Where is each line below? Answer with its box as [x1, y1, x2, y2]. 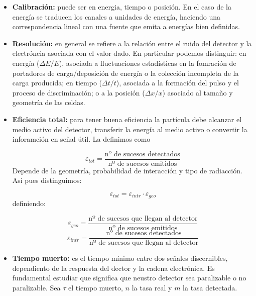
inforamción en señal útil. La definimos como [12, 134, 151, 144]
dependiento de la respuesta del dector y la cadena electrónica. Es [12, 262, 215, 273]
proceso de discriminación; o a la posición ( [12, 87, 145, 97]
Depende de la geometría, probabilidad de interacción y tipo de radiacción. [12, 165, 242, 175]
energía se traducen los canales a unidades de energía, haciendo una [12, 11, 220, 22]
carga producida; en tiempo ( [12, 77, 102, 88]
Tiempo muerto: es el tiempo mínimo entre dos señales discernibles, [12, 253, 228, 263]
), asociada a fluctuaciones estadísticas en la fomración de [59, 57, 236, 68]
